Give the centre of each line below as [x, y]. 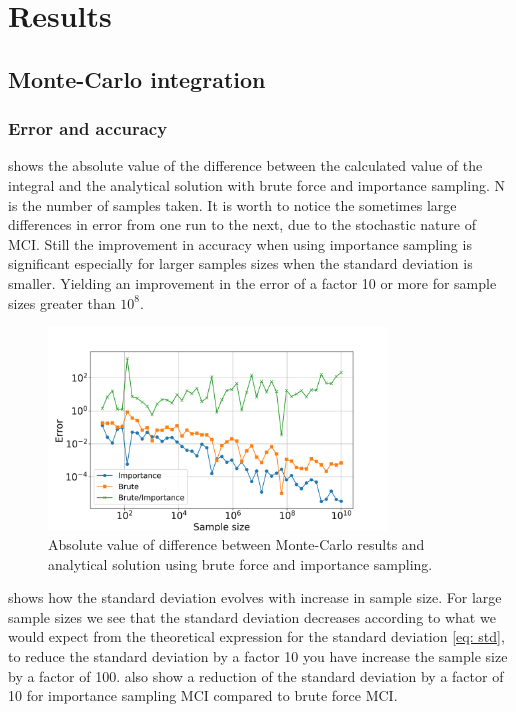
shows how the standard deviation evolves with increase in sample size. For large [255, 597]
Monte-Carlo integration [137, 78]
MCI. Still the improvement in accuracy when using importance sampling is [240, 243]
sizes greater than [62, 302]
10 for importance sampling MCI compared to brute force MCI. [203, 695]
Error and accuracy [88, 128]
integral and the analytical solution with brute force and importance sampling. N [256, 184]
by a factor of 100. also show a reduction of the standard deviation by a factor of [256, 675]
